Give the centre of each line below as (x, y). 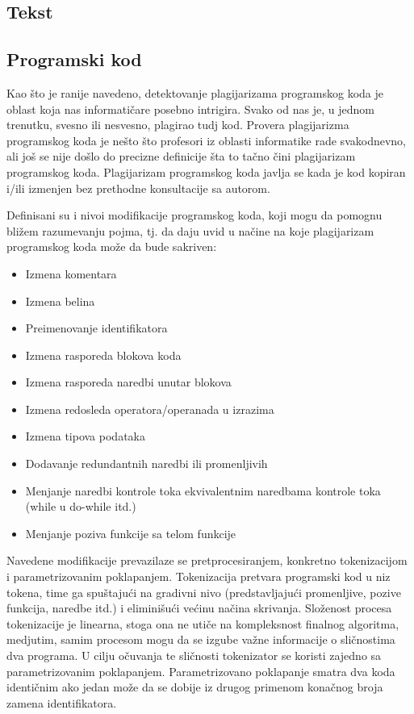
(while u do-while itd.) (81, 506)
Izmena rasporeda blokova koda (103, 355)
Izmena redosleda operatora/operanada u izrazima (150, 409)
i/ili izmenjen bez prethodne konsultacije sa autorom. (138, 188)
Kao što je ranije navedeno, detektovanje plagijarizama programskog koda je (195, 92)
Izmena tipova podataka (85, 436)
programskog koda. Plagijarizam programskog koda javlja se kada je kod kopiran (206, 171)
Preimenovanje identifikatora (96, 328)
